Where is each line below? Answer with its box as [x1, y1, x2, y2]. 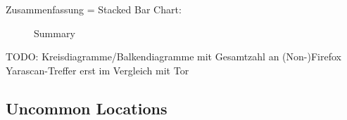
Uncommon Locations [6, 97, 168, 119]
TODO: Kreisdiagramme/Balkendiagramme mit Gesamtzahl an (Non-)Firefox [6, 49, 341, 64]
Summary [34, 25, 75, 40]
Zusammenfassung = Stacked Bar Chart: [6, 2, 182, 16]
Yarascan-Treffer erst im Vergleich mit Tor [6, 62, 189, 77]
